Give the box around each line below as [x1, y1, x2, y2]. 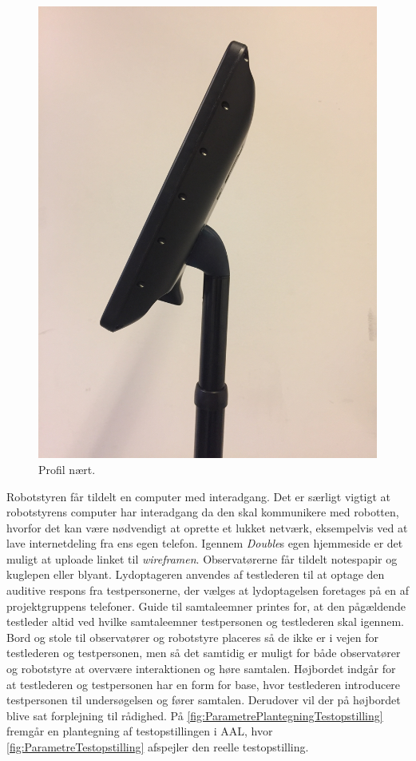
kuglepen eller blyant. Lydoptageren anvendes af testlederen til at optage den [6, 566, 385, 583]
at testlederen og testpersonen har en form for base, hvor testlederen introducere [6, 675, 401, 692]
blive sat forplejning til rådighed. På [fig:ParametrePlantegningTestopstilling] [6, 707, 383, 723]
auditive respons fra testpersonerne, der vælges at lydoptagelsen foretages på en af [6, 582, 409, 599]
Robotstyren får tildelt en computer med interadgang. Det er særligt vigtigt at [6, 488, 391, 504]
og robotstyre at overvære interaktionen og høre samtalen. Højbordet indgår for [6, 660, 396, 677]
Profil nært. [38, 460, 96, 477]
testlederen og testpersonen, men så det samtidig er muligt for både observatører [6, 644, 401, 661]
